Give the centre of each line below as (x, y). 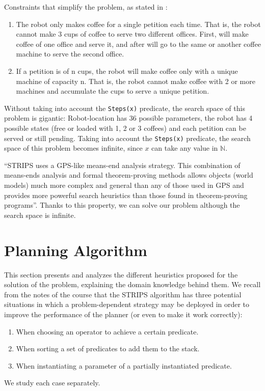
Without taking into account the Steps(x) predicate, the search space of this (125, 108)
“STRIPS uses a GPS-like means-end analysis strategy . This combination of (122, 165)
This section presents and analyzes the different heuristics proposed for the (121, 274)
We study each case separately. (52, 383)
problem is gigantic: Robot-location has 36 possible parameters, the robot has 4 (128, 118)
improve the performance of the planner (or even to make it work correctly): (123, 314)
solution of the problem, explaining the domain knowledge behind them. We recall (132, 284)
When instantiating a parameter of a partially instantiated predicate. (124, 365)
